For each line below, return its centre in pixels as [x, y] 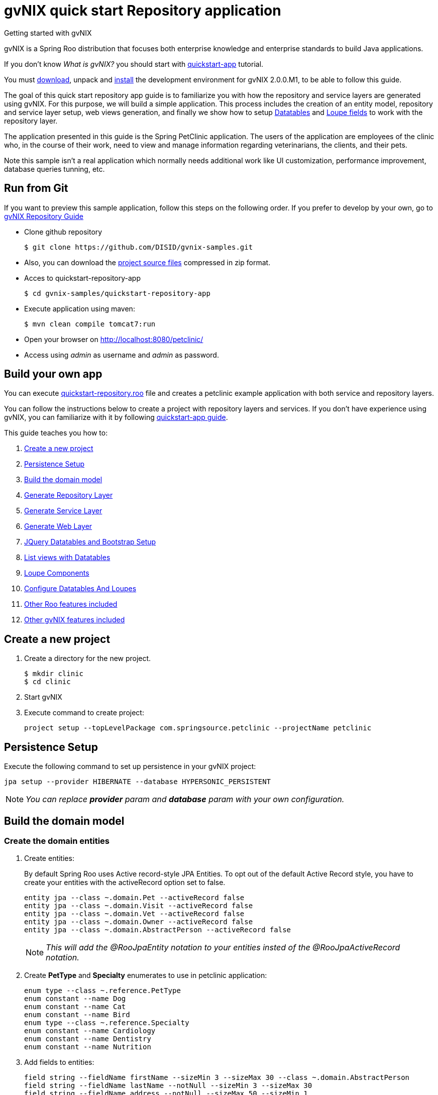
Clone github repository [63, 232]
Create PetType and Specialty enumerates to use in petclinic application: [146, 975]
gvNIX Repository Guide [44, 216]
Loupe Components [57, 573]
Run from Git [36, 188]
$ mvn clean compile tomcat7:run [90, 324]
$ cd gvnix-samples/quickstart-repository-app [117, 293]
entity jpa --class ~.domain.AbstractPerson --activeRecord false [158, 930]
